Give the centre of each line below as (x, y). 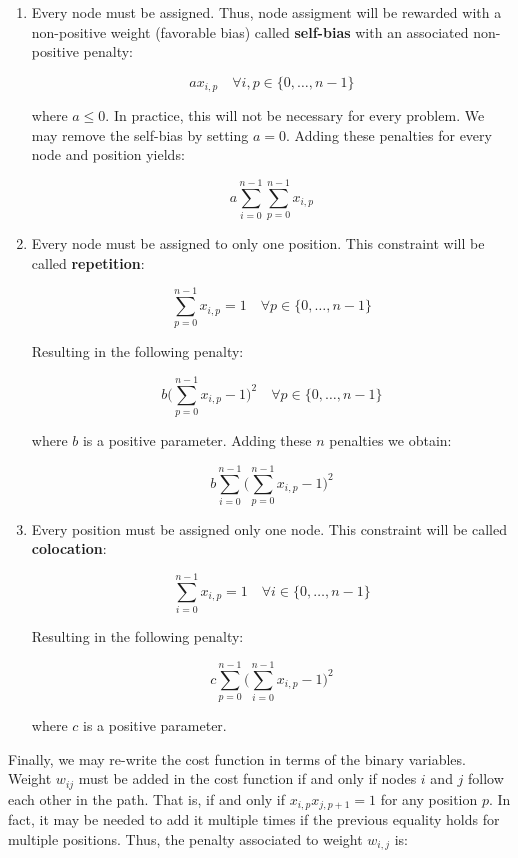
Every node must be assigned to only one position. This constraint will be (258, 243)
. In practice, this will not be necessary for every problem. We (295, 115)
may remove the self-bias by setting (140, 134)
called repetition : (88, 262)
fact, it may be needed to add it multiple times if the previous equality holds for (254, 819)
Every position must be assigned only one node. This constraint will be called (269, 528)
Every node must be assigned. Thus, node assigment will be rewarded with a (266, 12)
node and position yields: (108, 154)
